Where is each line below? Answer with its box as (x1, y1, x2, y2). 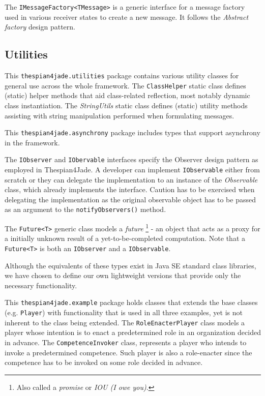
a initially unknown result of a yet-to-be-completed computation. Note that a (5, 233, 246, 243)
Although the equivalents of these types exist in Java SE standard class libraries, (5, 260, 256, 270)
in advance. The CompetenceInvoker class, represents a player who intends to (5, 337, 247, 348)
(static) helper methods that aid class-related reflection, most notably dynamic (5, 90, 250, 101)
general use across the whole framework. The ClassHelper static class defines (5, 80, 246, 90)
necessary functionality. (5, 280, 77, 290)
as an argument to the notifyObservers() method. (5, 204, 166, 215)
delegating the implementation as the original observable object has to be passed (5, 194, 256, 204)
